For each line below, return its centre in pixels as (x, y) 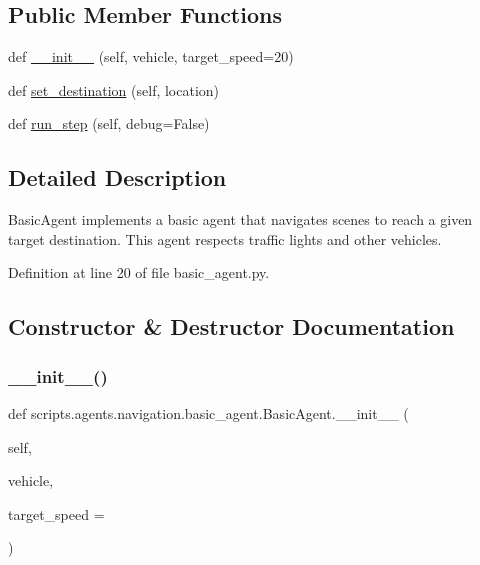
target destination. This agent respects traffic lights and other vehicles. (225, 238)
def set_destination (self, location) (114, 89)
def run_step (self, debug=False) (109, 123)
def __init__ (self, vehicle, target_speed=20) (151, 56)
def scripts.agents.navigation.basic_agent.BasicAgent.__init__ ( (208, 412)
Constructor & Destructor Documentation (231, 326)
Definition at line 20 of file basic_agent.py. (139, 272)
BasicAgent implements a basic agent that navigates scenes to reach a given (240, 219)
